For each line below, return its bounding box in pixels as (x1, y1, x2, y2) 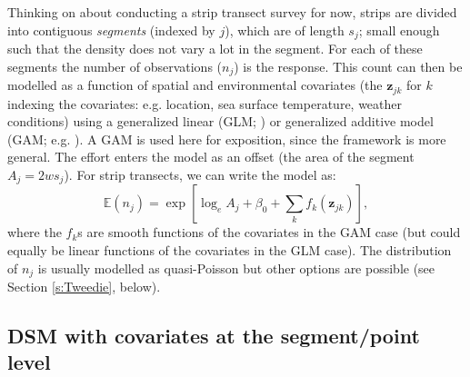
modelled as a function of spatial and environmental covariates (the (7, 75, 383, 94)
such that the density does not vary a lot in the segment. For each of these (7, 39, 423, 58)
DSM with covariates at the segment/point (7, 322, 420, 349)
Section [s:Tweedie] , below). (7, 277, 161, 296)
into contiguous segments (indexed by (7, 20, 215, 39)
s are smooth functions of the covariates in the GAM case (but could (77, 223, 461, 242)
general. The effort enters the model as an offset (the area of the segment (7, 147, 415, 166)
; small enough (358, 20, 440, 39)
